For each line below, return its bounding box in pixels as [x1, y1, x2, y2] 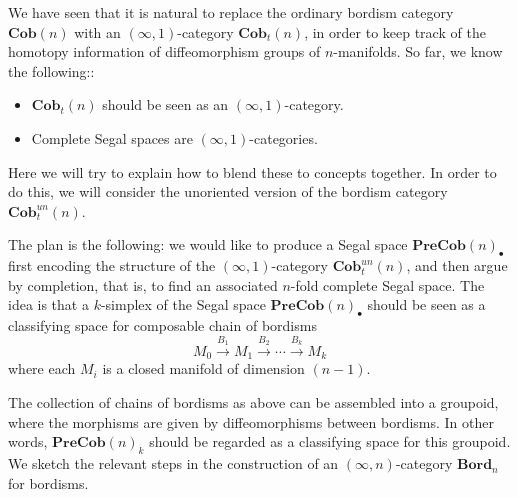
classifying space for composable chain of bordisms [8, 315, 317, 336]
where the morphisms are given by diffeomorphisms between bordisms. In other [8, 411, 494, 432]
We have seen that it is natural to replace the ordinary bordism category [8, 2, 454, 22]
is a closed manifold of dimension [102, 358, 305, 379]
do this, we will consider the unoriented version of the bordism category [8, 181, 448, 202]
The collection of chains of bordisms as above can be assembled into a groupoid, [8, 391, 499, 412]
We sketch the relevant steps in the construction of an [8, 452, 339, 473]
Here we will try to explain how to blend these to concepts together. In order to [8, 161, 497, 182]
